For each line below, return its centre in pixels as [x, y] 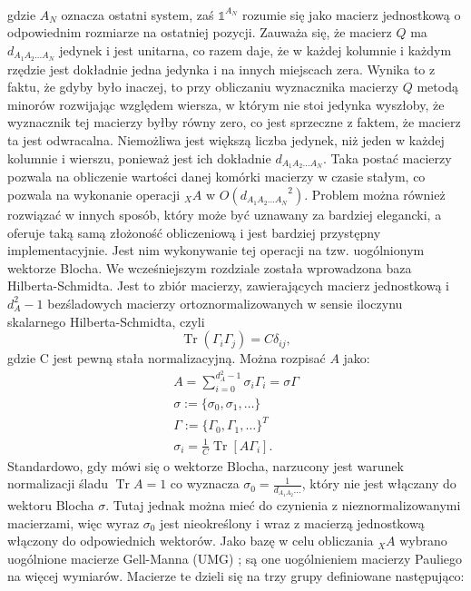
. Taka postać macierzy [388, 158]
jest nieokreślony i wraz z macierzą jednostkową [292, 522]
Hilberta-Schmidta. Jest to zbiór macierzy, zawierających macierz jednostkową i [229, 286]
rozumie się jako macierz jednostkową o [351, 14]
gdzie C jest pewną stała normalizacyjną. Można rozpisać [167, 358]
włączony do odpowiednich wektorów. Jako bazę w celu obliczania [191, 541]
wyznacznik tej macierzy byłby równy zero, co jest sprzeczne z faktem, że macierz [234, 122]
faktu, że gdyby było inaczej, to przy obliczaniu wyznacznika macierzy [203, 87]
